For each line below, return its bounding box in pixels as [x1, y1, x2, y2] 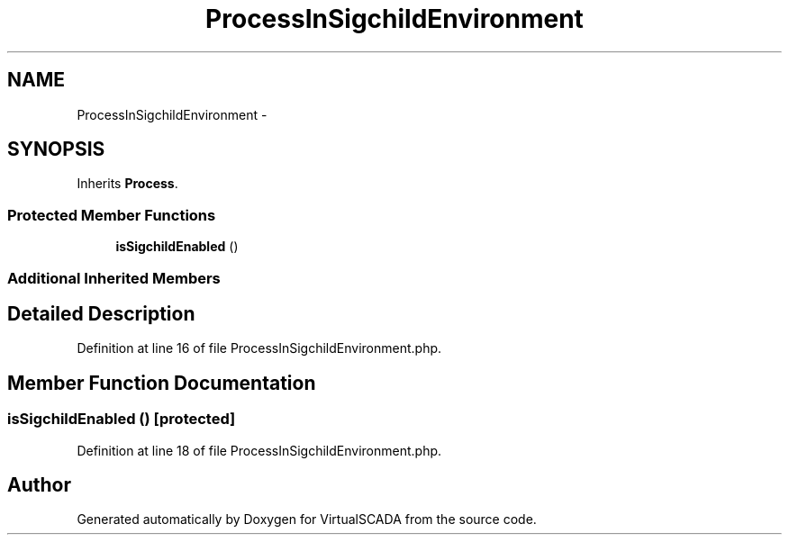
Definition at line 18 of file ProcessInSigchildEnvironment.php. [77, 442, 442, 458]
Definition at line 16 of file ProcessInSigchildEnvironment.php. [77, 340, 442, 357]
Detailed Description [7, 302, 195, 325]
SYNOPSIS [7, 138, 105, 161]
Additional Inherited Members [7, 268, 221, 287]
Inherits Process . [77, 176, 178, 192]
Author [7, 474, 71, 497]
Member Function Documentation [7, 371, 316, 394]
